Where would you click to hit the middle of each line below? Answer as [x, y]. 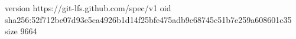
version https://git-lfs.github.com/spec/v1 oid [88, 8]
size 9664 [21, 31]
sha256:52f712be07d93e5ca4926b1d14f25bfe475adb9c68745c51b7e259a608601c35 [148, 19]
